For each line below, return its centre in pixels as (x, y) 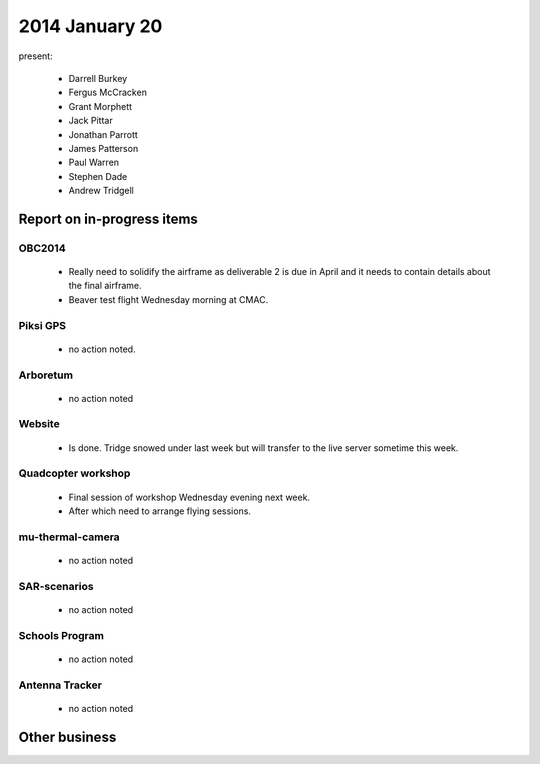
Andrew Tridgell (101, 191)
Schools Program (61, 635)
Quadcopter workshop (74, 473)
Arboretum (46, 375)
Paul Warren (94, 162)
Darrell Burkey (98, 78)
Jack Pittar (91, 121)
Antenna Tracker (60, 685)
